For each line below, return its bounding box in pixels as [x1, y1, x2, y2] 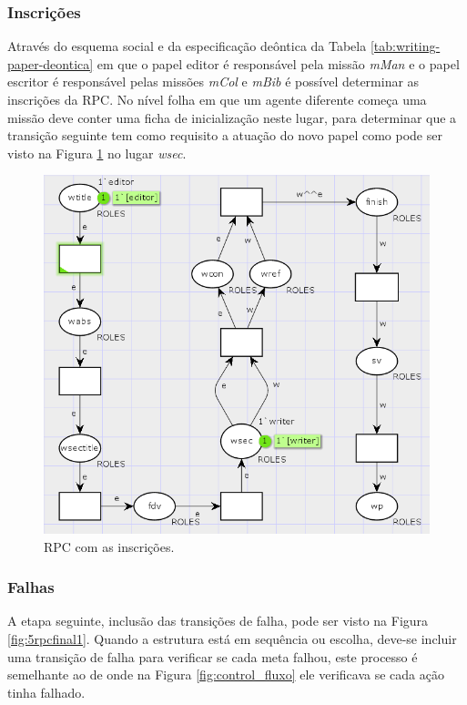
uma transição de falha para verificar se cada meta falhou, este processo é [7, 647, 418, 666]
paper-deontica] [7, 54, 94, 73]
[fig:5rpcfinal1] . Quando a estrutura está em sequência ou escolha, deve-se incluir [7, 629, 457, 649]
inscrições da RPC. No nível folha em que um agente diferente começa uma [7, 90, 427, 108]
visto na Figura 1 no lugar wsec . [7, 143, 187, 162]
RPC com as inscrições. [44, 536, 175, 556]
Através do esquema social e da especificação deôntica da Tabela [7, 36, 367, 56]
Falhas [7, 576, 55, 598]
